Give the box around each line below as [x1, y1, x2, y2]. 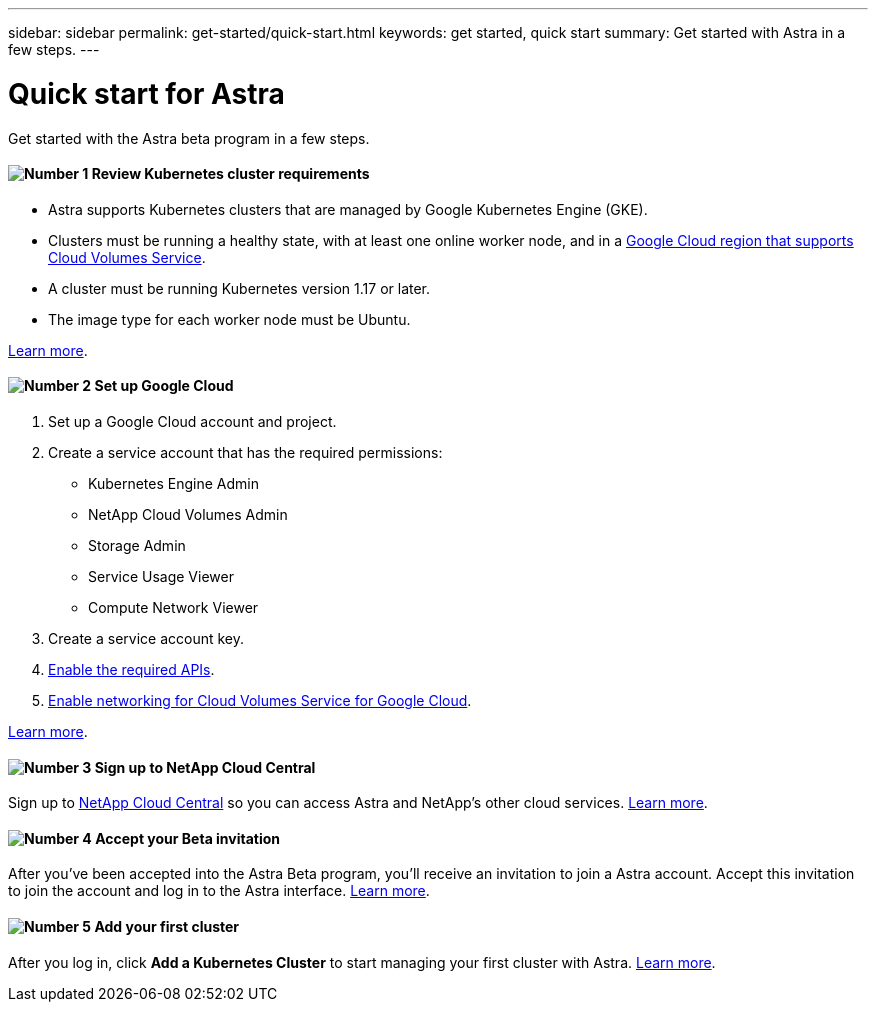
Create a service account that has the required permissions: [48, 443, 443, 461]
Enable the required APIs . [48, 660, 215, 678]
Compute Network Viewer [88, 598, 259, 616]
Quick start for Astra [8, 76, 285, 111]
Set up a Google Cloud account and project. [48, 412, 337, 430]
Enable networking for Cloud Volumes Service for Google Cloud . [48, 691, 472, 709]
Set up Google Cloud [94, 377, 234, 395]
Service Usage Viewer [88, 567, 234, 585]
